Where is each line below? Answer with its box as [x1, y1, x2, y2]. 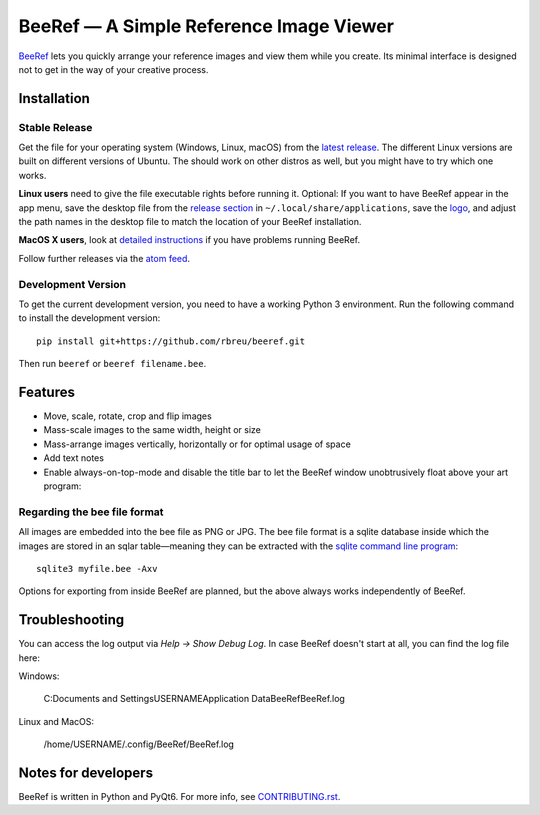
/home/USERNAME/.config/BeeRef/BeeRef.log [43, 738, 235, 750]
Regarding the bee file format [18, 505, 164, 519]
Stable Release [18, 120, 93, 134]
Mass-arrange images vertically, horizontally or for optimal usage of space [43, 438, 352, 450]
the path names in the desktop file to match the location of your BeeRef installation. [18, 216, 362, 228]
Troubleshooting [18, 611, 125, 629]
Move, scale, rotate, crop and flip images [43, 410, 212, 422]
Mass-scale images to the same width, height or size [43, 424, 262, 436]
